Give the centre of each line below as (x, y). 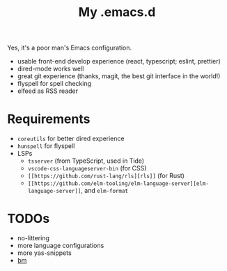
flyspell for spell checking (54, 84)
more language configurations (61, 246)
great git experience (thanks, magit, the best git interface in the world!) (119, 76)
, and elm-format (105, 191)
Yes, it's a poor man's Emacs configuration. (70, 48)
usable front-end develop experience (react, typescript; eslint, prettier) (119, 61)
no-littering (33, 238)
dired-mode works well (50, 69)
